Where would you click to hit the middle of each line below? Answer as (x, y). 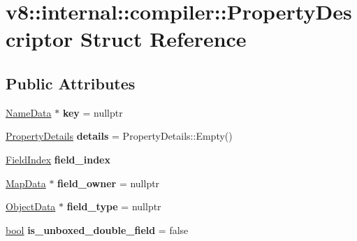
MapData (26, 183)
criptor (39, 39)
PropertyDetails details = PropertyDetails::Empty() (119, 136)
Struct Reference (163, 39)
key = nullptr (93, 112)
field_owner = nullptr (109, 183)
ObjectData (31, 206)
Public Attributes (71, 83)
